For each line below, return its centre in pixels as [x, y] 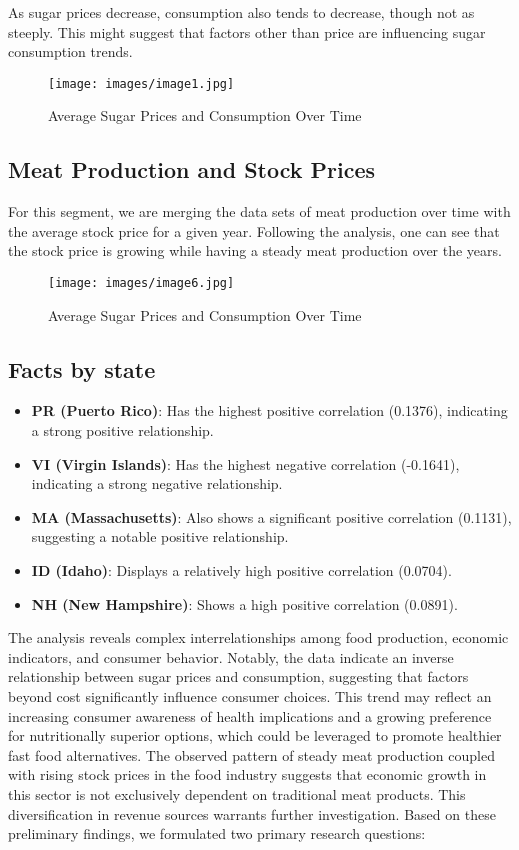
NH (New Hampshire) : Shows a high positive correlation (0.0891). [244, 603]
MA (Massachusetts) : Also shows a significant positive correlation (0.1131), [271, 516]
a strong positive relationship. [122, 430]
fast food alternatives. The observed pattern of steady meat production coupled [251, 754]
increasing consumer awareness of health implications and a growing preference [250, 715]
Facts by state [82, 368]
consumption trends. [70, 51]
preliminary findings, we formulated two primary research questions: [217, 833]
